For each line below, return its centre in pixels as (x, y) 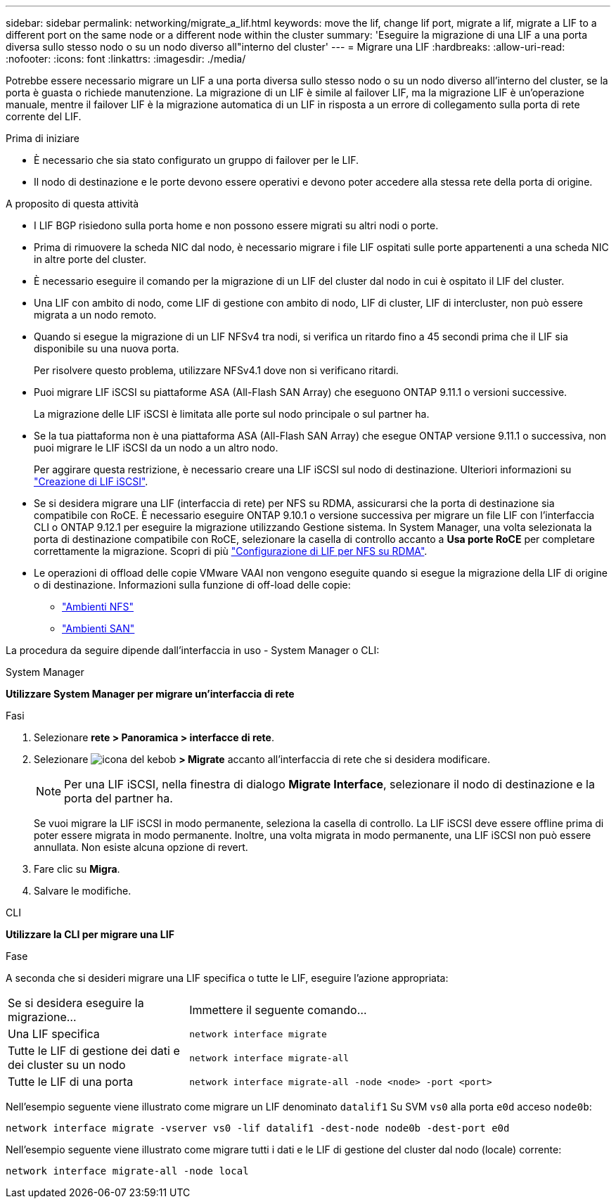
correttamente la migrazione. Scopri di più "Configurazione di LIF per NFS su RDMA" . (231, 551)
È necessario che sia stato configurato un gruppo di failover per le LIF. (196, 160)
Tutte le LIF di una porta (71, 1082)
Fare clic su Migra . (77, 869)
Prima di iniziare (43, 138)
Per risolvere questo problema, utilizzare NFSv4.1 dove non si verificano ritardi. (216, 370)
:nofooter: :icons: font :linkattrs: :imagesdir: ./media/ (126, 59)
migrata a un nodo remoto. (95, 315)
